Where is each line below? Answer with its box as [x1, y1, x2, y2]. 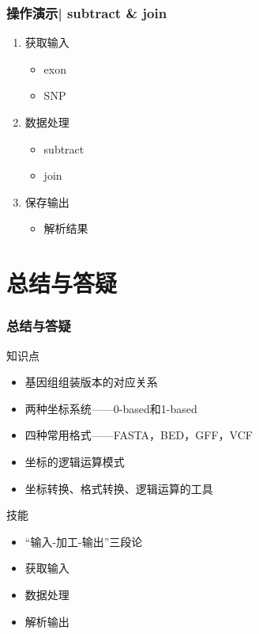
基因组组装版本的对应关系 [24, 374, 158, 390]
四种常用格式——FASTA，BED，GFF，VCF [24, 427, 253, 443]
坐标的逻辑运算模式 [24, 453, 125, 469]
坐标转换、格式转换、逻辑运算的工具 [24, 480, 213, 496]
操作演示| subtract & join [6, 2, 167, 22]
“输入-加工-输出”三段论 [24, 533, 143, 549]
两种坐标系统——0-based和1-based [24, 400, 197, 416]
